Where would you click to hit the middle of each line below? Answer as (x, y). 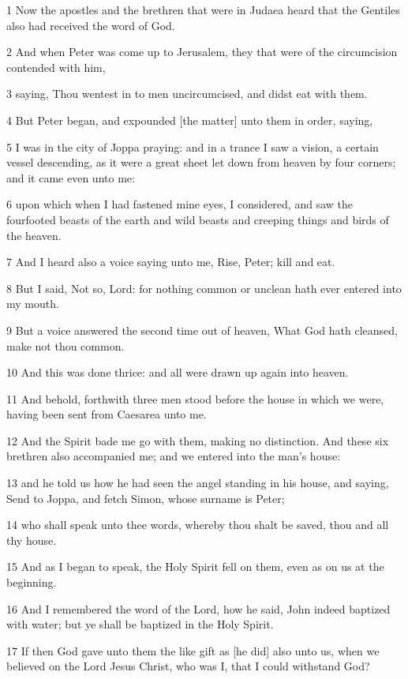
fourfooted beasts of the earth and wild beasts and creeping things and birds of (198, 219)
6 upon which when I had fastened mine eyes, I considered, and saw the (180, 204)
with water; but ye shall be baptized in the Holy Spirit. (140, 624)
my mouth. (33, 304)
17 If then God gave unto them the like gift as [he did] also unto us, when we (193, 650)
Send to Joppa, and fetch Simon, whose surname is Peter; (146, 498)
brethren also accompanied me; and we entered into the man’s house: (174, 456)
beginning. (32, 582)
